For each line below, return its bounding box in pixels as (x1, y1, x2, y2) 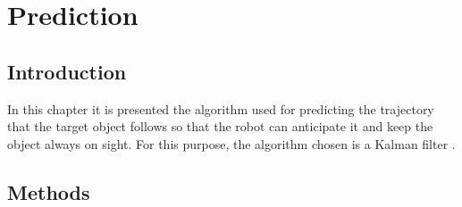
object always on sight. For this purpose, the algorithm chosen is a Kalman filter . (7, 134, 456, 153)
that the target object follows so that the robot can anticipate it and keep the (7, 117, 433, 136)
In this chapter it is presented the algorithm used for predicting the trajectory (7, 99, 434, 118)
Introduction (7, 57, 127, 85)
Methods (7, 178, 90, 205)
